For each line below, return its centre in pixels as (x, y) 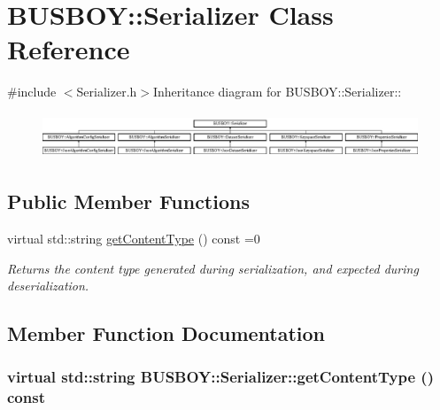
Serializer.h (107, 92)
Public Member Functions (128, 201)
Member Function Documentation (166, 333)
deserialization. (48, 286)
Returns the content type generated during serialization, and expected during (213, 268)
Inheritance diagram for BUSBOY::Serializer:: (277, 92)
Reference (69, 49)
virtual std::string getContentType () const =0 (134, 238)
